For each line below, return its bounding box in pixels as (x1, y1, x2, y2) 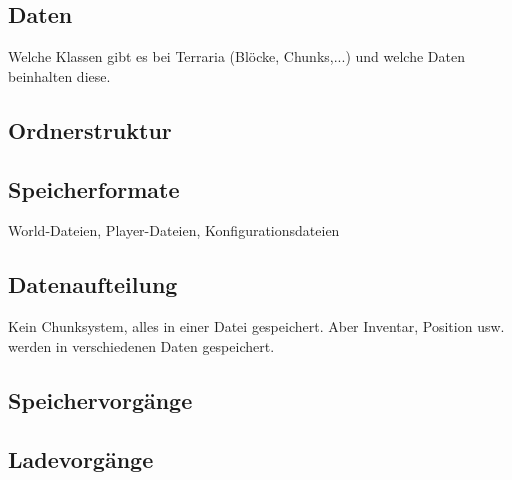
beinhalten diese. (8, 65, 111, 86)
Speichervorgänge (8, 384, 193, 415)
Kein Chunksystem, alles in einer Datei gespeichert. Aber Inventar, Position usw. (8, 316, 505, 337)
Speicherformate (8, 173, 180, 204)
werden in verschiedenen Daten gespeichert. (8, 335, 275, 356)
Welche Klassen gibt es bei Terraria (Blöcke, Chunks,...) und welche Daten (8, 46, 465, 67)
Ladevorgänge (8, 443, 154, 474)
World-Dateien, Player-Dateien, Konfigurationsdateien (8, 220, 340, 241)
